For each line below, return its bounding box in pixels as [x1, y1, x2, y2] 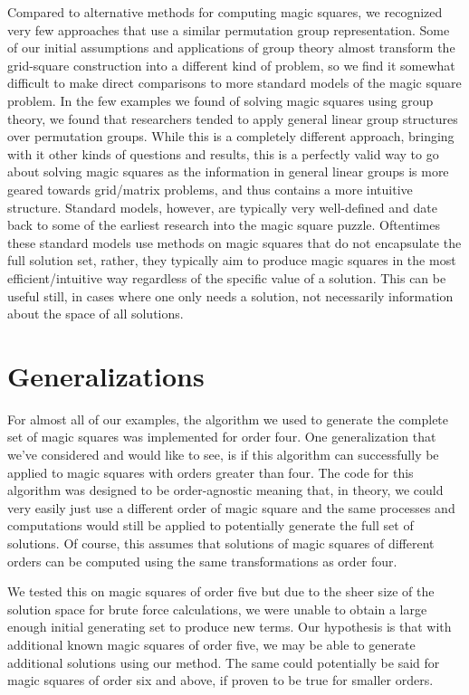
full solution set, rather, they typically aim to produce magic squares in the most [7, 251, 456, 270]
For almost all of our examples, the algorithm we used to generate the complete [7, 409, 449, 428]
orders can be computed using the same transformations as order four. [7, 551, 397, 570]
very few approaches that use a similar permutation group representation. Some [7, 20, 450, 39]
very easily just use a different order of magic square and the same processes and [7, 498, 455, 517]
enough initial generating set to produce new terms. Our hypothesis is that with [7, 617, 452, 636]
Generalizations [7, 357, 205, 394]
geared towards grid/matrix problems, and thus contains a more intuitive [7, 179, 413, 198]
